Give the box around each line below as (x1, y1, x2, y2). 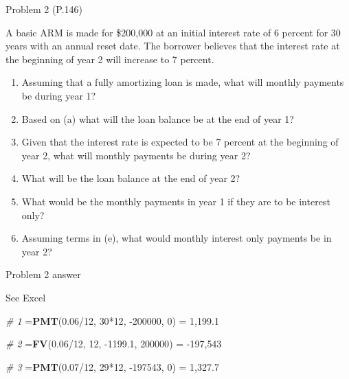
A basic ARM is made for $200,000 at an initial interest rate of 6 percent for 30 (5, 25, 341, 39)
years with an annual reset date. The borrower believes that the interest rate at (5, 38, 340, 53)
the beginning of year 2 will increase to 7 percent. (5, 51, 214, 66)
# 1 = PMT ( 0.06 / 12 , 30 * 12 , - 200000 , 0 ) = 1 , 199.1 (5, 313, 219, 328)
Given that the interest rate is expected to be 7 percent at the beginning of (21, 135, 339, 149)
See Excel (5, 290, 46, 304)
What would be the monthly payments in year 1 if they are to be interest (21, 194, 330, 208)
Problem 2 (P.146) (5, 2, 83, 16)
